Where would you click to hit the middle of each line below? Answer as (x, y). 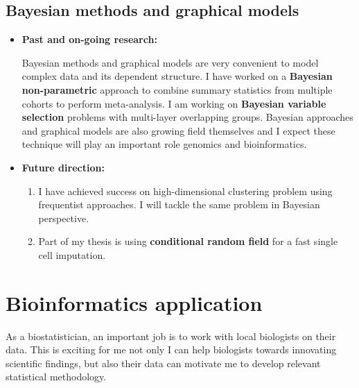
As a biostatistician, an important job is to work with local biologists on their (171, 336)
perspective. (64, 218)
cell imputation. (72, 254)
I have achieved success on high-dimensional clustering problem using (185, 191)
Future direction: (63, 167)
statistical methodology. (56, 377)
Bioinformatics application (134, 302)
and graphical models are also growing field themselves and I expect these (178, 130)
